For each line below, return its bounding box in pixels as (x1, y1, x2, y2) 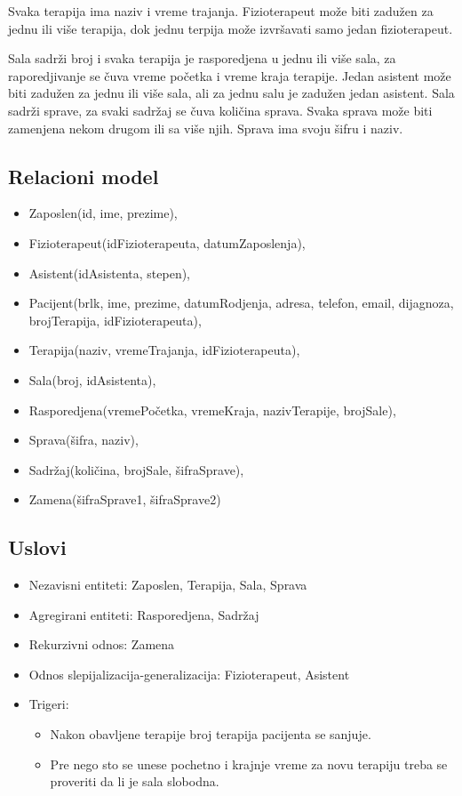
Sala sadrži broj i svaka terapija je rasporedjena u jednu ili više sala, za (8, 49, 396, 68)
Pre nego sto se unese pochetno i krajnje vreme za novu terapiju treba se (50, 754, 448, 773)
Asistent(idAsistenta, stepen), (28, 263, 191, 282)
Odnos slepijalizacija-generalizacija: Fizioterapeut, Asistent (28, 664, 350, 683)
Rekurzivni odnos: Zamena (28, 635, 175, 654)
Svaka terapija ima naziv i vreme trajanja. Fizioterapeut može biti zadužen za (8, 2, 434, 20)
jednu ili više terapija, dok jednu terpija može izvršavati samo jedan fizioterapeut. (8, 19, 453, 37)
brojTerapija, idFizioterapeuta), (28, 310, 202, 329)
